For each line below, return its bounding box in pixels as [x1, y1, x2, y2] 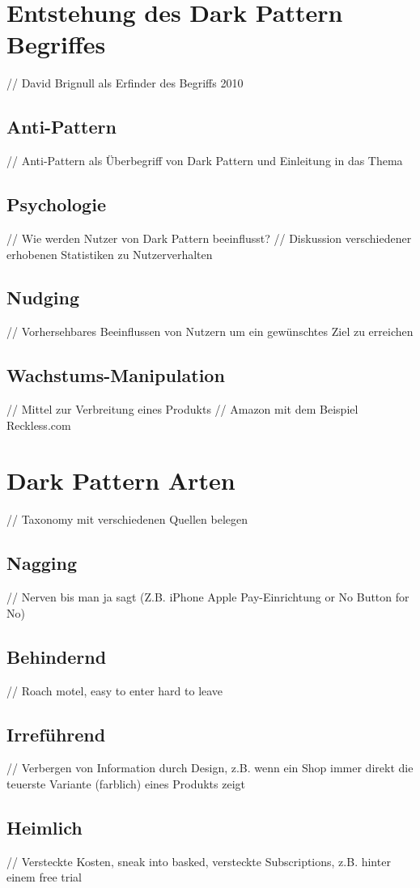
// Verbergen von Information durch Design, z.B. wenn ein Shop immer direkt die [6, 759, 414, 776]
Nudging [6, 285, 80, 310]
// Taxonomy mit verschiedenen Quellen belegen [6, 511, 248, 528]
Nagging [6, 550, 77, 576]
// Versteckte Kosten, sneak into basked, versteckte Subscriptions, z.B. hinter [6, 852, 391, 869]
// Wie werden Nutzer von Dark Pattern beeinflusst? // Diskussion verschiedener [6, 229, 412, 246]
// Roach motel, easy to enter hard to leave [6, 682, 223, 699]
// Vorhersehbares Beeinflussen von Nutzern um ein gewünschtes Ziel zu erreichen [6, 323, 414, 340]
